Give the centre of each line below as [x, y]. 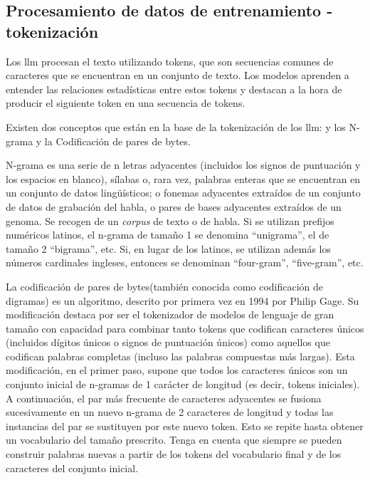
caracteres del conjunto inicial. [72, 468]
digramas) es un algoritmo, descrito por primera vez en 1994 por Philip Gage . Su [183, 300]
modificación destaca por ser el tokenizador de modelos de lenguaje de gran [170, 314]
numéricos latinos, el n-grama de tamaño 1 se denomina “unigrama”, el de [168, 235]
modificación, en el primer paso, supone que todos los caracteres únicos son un [177, 370]
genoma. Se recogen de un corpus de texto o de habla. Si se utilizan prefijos [170, 220]
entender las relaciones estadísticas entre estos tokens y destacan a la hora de [174, 89]
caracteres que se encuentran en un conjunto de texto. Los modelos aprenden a [178, 75]
